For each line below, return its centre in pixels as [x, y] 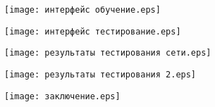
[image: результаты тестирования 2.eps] [100, 74]
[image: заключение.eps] [62, 96]
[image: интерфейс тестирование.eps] [93, 31]
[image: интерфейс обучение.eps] [82, 10]
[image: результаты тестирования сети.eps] [108, 53]
